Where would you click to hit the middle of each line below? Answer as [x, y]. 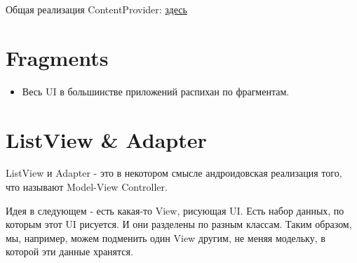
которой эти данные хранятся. [69, 251]
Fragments [57, 57]
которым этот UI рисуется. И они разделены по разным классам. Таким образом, [179, 224]
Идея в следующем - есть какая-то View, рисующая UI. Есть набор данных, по [175, 210]
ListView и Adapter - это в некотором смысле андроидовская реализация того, [174, 173]
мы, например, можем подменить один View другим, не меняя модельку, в [166, 237]
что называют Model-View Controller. [87, 187]
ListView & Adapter [106, 139]
